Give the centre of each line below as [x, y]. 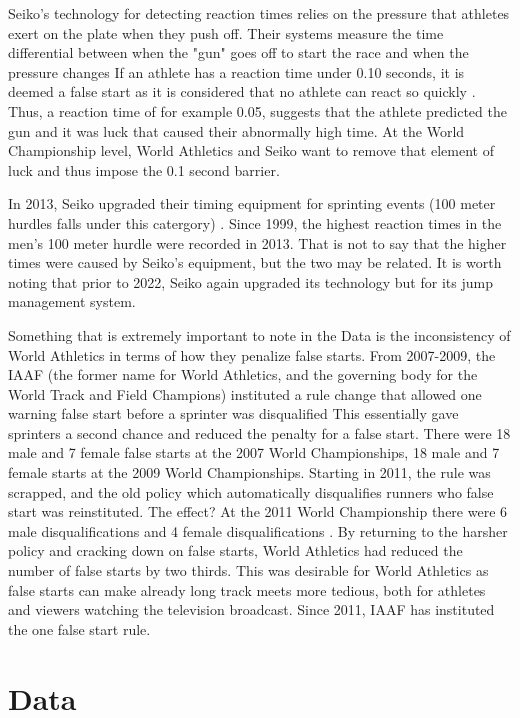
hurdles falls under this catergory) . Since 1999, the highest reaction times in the [255, 222]
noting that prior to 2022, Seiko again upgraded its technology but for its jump [250, 281]
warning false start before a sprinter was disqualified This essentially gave [233, 413]
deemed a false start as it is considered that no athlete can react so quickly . [242, 91]
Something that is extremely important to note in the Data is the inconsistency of [259, 334]
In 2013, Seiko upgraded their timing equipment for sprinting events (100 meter [252, 203]
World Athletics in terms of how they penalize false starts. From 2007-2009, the [252, 354]
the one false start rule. [79, 628]
